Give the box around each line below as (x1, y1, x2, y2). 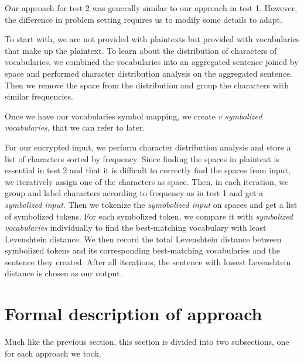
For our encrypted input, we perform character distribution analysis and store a (5, 141, 291, 153)
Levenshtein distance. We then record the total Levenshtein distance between (5, 232, 282, 245)
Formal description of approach (5, 302, 262, 326)
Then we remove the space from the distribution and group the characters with (5, 78, 289, 91)
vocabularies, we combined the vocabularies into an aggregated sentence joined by (5, 56, 299, 68)
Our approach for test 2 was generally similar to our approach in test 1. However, (5, 2, 298, 13)
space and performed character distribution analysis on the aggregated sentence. (5, 67, 293, 79)
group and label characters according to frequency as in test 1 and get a (5, 187, 264, 199)
